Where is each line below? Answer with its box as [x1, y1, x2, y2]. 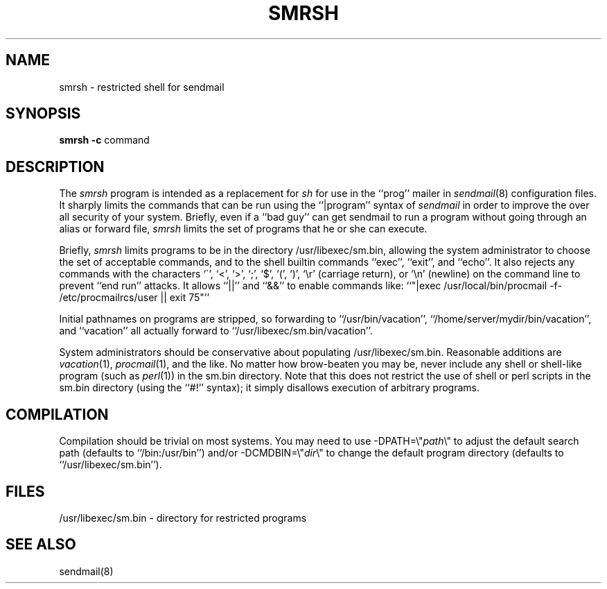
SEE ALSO [6, 536, 76, 554]
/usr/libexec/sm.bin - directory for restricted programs [59, 511, 307, 524]
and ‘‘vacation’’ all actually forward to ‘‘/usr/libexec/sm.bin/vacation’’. [59, 325, 373, 337]
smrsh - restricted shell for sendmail [59, 80, 225, 93]
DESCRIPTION [6, 157, 105, 176]
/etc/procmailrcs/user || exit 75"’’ [59, 291, 210, 304]
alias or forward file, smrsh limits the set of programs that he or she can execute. [59, 223, 428, 235]
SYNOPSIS [6, 105, 81, 123]
